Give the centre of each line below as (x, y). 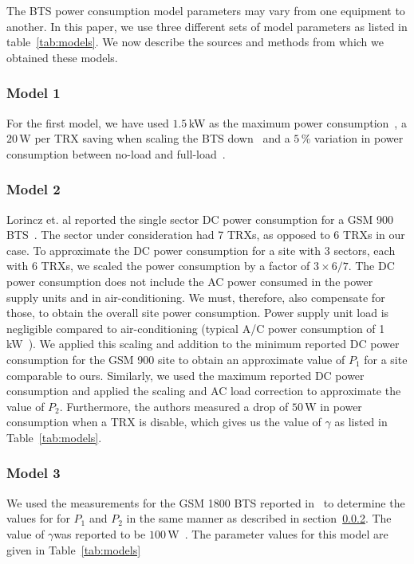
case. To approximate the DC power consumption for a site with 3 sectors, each (201, 250)
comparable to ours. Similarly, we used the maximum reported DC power (185, 375)
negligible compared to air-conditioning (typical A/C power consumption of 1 (196, 328)
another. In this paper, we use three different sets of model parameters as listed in (207, 26)
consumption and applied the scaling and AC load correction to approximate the (204, 391)
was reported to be (100, 533)
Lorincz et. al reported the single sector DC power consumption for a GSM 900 (200, 219)
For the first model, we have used (88, 122)
